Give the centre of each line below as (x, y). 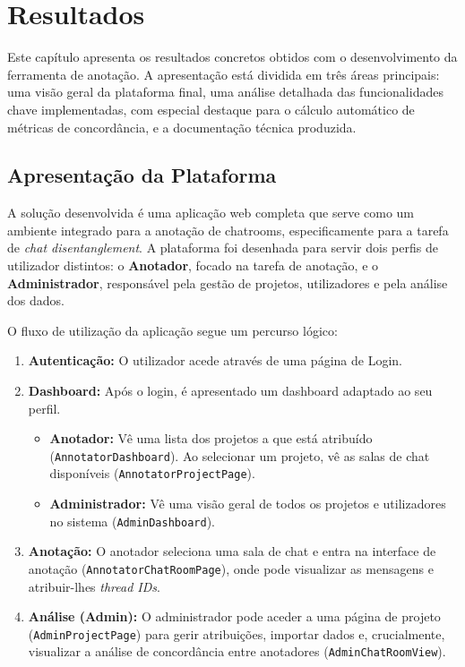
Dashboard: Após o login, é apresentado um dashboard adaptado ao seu (230, 391)
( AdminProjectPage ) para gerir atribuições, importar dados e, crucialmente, (237, 633)
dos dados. (36, 300)
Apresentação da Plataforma (142, 175)
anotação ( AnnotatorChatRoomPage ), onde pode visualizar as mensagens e (231, 568)
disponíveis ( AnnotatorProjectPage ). (152, 473)
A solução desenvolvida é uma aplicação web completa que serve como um (211, 213)
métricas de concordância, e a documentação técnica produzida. (182, 127)
